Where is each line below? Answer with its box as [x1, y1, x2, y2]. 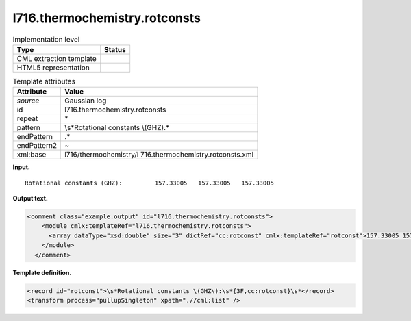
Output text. [12, 194, 48, 203]
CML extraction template [16, 53, 97, 63]
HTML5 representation [16, 62, 90, 72]
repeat [16, 114, 38, 123]
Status [103, 44, 126, 54]
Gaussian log [64, 96, 107, 105]
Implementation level [12, 34, 80, 44]
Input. [12, 163, 30, 171]
